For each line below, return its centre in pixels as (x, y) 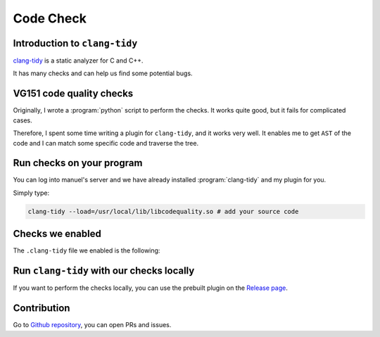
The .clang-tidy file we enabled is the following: (87, 250)
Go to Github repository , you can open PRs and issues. (92, 325)
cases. (23, 120)
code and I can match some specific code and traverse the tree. (106, 143)
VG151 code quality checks (73, 94)
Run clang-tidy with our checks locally (104, 271)
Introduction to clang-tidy (75, 43)
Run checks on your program (78, 163)
